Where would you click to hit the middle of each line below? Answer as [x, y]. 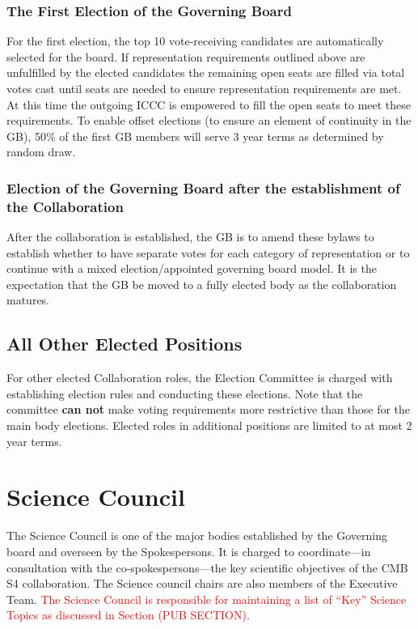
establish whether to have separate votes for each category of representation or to [208, 252]
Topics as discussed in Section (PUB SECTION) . [128, 615]
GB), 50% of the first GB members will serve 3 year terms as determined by [195, 136]
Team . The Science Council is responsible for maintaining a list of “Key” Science [207, 599]
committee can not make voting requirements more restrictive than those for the [209, 409]
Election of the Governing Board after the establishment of [203, 187]
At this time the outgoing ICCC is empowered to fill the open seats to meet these [209, 104]
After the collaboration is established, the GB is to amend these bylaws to [190, 237]
